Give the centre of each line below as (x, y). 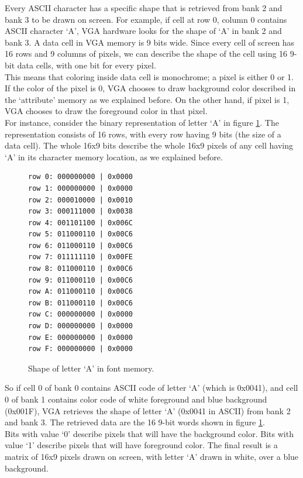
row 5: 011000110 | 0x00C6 (80, 234)
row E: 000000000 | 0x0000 (80, 337)
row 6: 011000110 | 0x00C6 (80, 245)
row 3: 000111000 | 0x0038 (80, 212)
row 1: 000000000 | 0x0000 (80, 188)
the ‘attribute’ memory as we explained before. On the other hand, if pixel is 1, (147, 99)
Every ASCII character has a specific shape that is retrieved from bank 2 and (144, 8)
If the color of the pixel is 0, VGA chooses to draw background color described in (150, 88)
